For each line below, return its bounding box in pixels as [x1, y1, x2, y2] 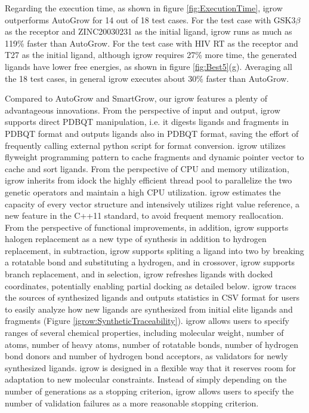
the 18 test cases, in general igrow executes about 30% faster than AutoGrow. [5, 72, 289, 84]
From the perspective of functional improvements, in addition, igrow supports [5, 221, 289, 233]
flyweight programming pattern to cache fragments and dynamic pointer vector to [5, 151, 304, 163]
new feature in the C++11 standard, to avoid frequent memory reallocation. [5, 209, 284, 222]
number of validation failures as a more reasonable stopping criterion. [5, 396, 259, 409]
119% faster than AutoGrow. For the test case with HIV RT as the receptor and [5, 36, 298, 49]
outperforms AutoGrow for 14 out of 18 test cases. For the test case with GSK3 [5, 13, 296, 26]
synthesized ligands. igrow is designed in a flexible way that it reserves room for [5, 361, 296, 374]
